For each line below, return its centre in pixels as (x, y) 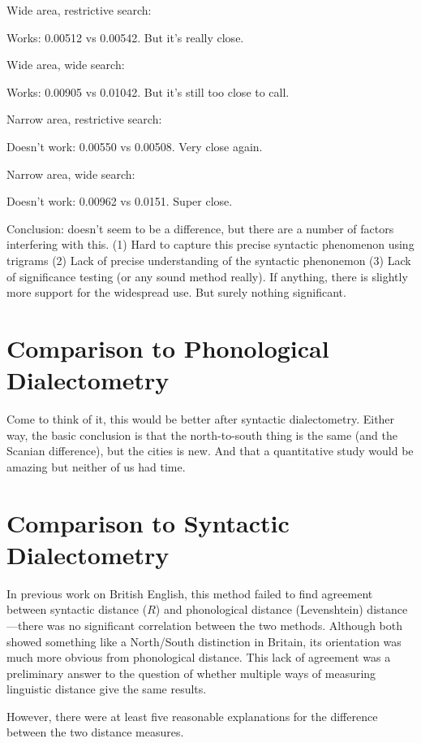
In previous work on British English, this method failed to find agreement (190, 593)
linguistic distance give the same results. (107, 689)
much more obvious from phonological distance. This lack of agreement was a (199, 657)
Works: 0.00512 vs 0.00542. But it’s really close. (125, 37)
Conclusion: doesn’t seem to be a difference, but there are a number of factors (200, 228)
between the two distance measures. (95, 732)
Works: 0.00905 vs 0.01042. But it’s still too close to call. (148, 91)
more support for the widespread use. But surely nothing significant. (176, 292)
